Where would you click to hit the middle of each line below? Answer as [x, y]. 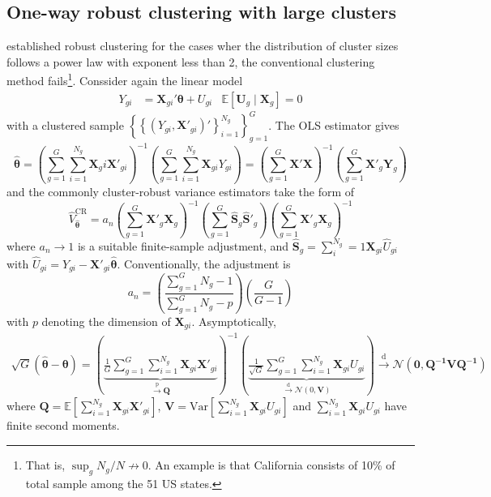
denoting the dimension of [106, 321]
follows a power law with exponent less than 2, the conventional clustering [191, 61]
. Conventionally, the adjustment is [204, 263]
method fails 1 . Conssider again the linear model [125, 79]
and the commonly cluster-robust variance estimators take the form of [181, 191]
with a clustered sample [65, 124]
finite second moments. [63, 425]
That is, [45, 465]
